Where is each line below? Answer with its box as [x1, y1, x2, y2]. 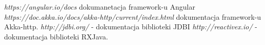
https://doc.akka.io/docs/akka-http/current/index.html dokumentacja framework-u [4, 11, 261, 22]
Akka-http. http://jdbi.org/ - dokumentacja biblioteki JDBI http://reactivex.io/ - [4, 21, 257, 32]
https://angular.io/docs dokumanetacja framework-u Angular [4, 2, 195, 12]
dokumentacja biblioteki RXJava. [4, 31, 108, 41]
